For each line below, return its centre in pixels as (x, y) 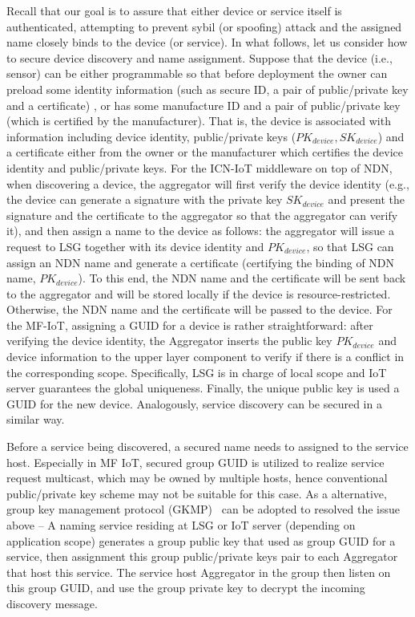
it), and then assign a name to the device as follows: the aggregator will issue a (200, 231)
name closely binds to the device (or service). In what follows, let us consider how (207, 42)
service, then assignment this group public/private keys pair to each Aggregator (202, 556)
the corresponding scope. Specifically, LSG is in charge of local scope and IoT (197, 372)
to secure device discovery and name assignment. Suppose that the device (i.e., (199, 57)
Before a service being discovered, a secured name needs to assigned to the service (207, 447)
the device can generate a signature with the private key (145, 199)
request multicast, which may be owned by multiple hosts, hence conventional (197, 478)
